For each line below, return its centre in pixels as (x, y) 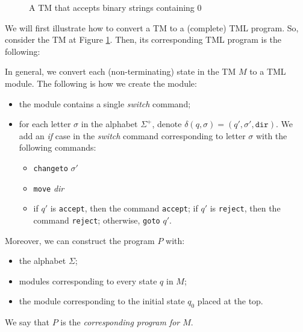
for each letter (45, 124)
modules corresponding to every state (88, 280)
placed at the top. (230, 301)
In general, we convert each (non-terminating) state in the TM (120, 71)
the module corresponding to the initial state (102, 301)
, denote (167, 124)
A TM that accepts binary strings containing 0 (115, 7)
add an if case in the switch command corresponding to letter (132, 135)
